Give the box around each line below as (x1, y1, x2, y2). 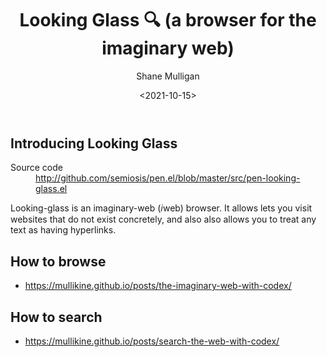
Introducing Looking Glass (10, 135, 178, 152)
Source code (10, 162, 63, 174)
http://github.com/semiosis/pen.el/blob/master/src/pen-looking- (35, 172, 301, 184)
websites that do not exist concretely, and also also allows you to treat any (10, 213, 317, 226)
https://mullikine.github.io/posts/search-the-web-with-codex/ (24, 335, 280, 347)
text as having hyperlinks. (10, 224, 117, 236)
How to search (10, 308, 103, 326)
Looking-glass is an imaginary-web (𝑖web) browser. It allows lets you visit (10, 202, 313, 214)
